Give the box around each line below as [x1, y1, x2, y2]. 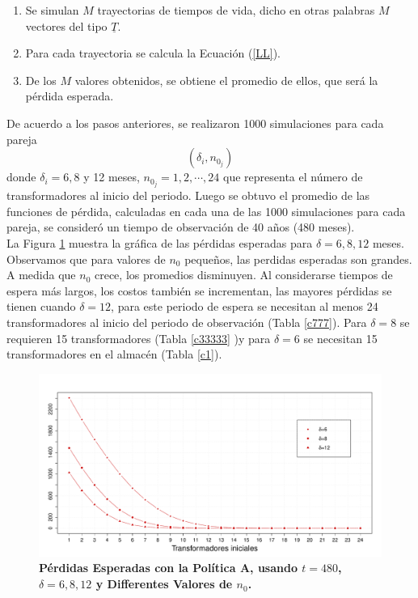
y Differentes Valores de [95, 575, 233, 592]
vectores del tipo [25, 17, 108, 34]
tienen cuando [6, 298, 76, 315]
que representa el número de [223, 168, 363, 185]
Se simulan [25, 2, 79, 18]
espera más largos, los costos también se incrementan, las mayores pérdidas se [6, 282, 392, 299]
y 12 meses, [83, 168, 140, 185]
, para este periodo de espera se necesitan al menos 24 [111, 298, 378, 315]
